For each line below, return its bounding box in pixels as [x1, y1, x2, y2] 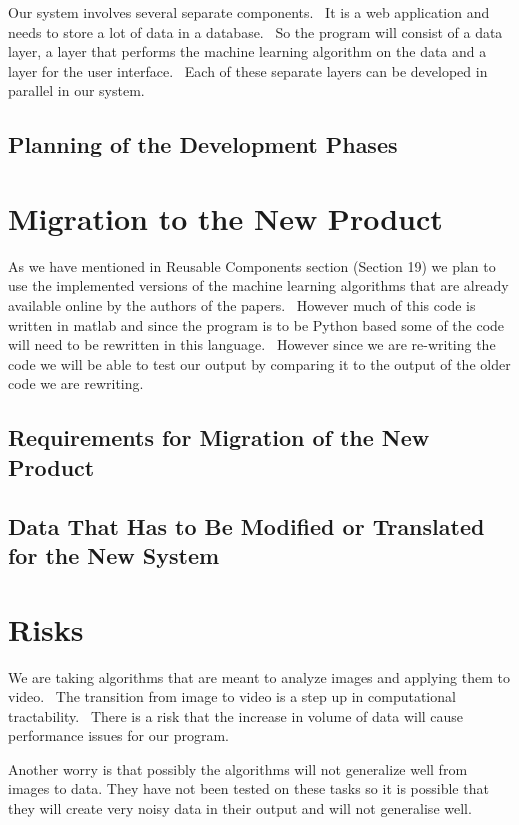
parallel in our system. [8, 80, 145, 101]
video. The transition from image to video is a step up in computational [8, 686, 456, 707]
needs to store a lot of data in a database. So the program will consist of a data [8, 21, 503, 42]
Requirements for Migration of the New [8, 422, 430, 453]
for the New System [8, 539, 220, 570]
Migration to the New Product [8, 197, 443, 238]
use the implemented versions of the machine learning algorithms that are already [8, 275, 509, 296]
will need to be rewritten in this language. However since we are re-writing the [8, 334, 496, 355]
